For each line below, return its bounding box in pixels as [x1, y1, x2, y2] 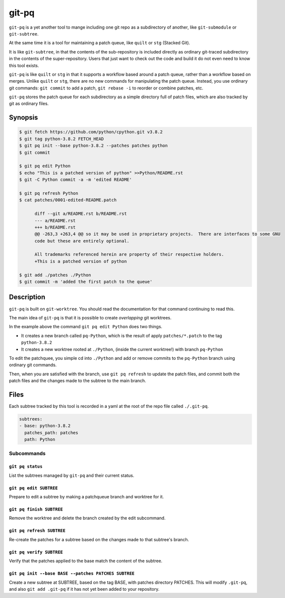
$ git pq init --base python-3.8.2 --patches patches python [19, 143, 168, 148]
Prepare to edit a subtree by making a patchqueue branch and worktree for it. [9, 494, 164, 500]
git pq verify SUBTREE [9, 549, 63, 555]
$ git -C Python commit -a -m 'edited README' [19, 177, 132, 182]
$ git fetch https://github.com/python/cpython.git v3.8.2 [19, 129, 163, 135]
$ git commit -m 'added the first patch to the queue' [19, 279, 152, 284]
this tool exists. [9, 62, 39, 68]
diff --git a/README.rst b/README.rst [34, 211, 127, 216]
